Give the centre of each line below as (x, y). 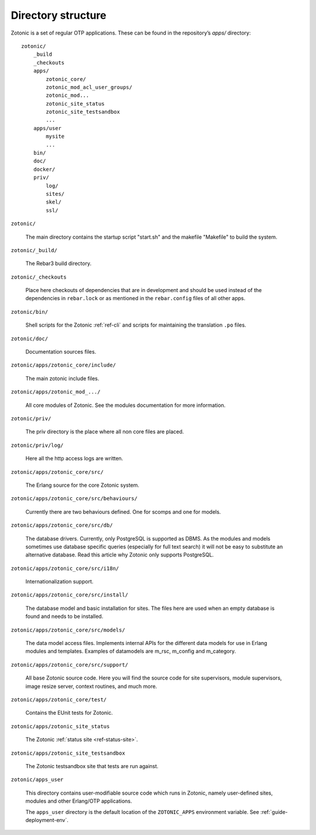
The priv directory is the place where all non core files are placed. (105, 432)
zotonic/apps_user (37, 780)
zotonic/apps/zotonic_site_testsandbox (68, 753)
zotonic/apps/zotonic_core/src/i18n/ (65, 568)
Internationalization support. (59, 582)
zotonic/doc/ (30, 338)
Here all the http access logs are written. (74, 459)
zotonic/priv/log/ (37, 445)
